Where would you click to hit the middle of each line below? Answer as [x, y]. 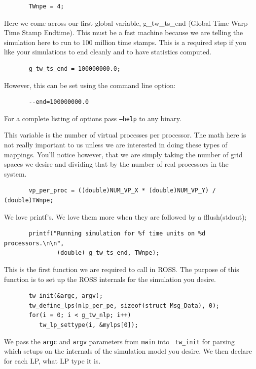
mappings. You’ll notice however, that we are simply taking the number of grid [123, 154]
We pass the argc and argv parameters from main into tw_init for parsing [119, 341]
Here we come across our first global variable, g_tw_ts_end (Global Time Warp [126, 23]
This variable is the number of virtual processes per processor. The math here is [125, 135]
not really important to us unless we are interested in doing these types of [116, 144]
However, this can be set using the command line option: [90, 85]
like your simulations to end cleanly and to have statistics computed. [108, 52]
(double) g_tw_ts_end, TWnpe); [108, 253]
